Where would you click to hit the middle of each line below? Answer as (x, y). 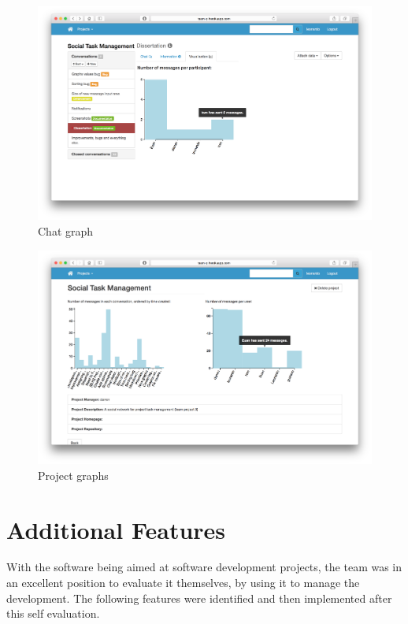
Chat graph (66, 231)
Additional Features (116, 529)
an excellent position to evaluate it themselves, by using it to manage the (183, 583)
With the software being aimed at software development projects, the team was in (204, 567)
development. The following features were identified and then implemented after (199, 598)
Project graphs (73, 475)
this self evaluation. (53, 613)
